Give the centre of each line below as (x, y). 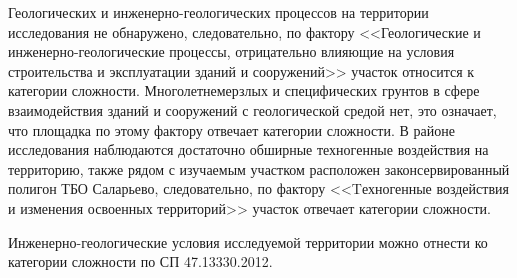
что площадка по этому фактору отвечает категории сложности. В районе (231, 129)
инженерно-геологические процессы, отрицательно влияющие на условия (231, 51)
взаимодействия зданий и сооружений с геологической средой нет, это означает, (252, 109)
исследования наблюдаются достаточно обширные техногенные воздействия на (248, 149)
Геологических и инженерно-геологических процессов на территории (218, 12)
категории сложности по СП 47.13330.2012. (140, 261)
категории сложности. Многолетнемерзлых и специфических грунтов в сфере (244, 90)
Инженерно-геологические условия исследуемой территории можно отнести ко (248, 241)
